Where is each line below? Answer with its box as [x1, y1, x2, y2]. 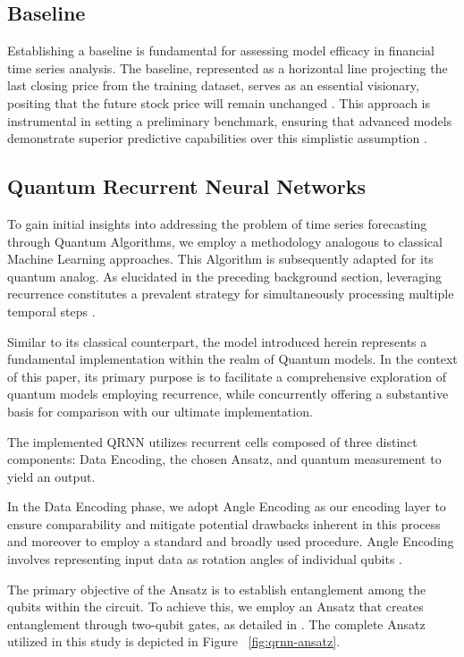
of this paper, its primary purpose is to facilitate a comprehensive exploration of [7, 366, 447, 385]
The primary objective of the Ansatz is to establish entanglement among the [7, 579, 426, 598]
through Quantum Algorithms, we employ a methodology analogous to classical [7, 232, 443, 250]
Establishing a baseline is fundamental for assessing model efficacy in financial [7, 41, 435, 60]
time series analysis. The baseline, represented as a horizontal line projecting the [7, 58, 448, 77]
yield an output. [7, 467, 96, 485]
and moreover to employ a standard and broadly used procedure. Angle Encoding [7, 532, 454, 551]
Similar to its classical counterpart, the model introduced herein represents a [7, 332, 427, 350]
